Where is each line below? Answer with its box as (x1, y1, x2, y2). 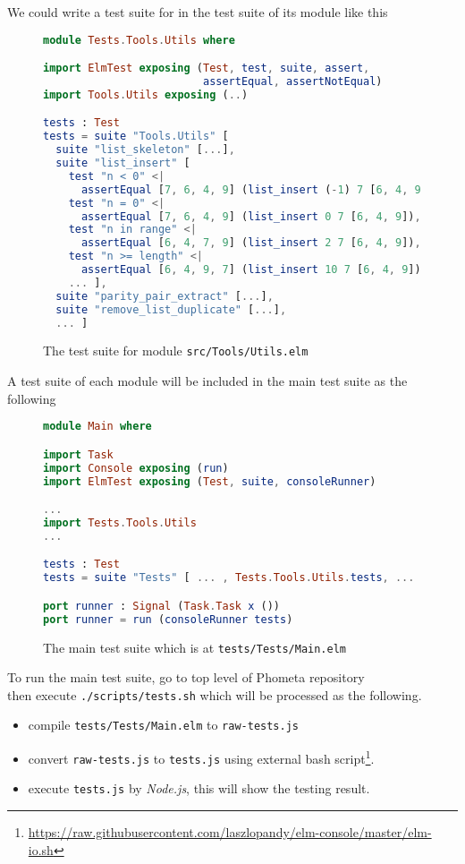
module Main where (43, 420, 152, 433)
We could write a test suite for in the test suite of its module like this (7, 3, 388, 21)
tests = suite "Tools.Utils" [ (43, 130, 229, 143)
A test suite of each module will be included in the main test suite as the (7, 372, 408, 390)
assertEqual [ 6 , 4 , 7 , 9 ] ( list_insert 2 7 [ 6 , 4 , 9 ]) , (80, 236, 421, 250)
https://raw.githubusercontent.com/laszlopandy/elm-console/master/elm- (28, 823, 432, 842)
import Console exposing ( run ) (43, 461, 229, 475)
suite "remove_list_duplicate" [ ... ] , (55, 303, 287, 316)
